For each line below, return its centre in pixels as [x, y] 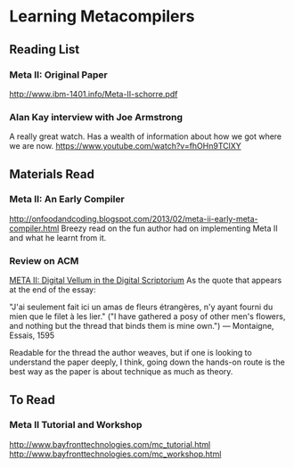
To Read [32, 400]
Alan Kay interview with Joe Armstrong [96, 117]
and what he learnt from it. [58, 237]
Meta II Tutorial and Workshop [76, 425]
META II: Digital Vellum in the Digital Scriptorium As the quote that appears [146, 280]
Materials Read [52, 174]
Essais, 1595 [32, 335]
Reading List [45, 49]
